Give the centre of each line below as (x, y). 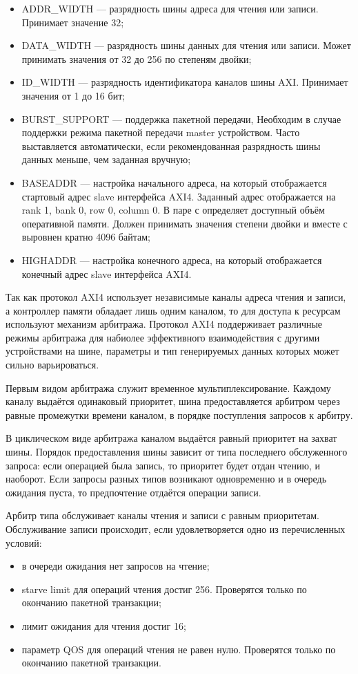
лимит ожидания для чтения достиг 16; (104, 625)
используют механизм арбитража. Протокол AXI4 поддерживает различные (164, 324)
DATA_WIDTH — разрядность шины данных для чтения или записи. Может (186, 45)
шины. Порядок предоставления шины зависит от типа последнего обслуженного (177, 452)
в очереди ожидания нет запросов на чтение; (116, 566)
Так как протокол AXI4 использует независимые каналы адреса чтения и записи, (176, 297)
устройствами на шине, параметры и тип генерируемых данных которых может (172, 351)
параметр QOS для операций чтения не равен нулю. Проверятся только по (179, 649)
